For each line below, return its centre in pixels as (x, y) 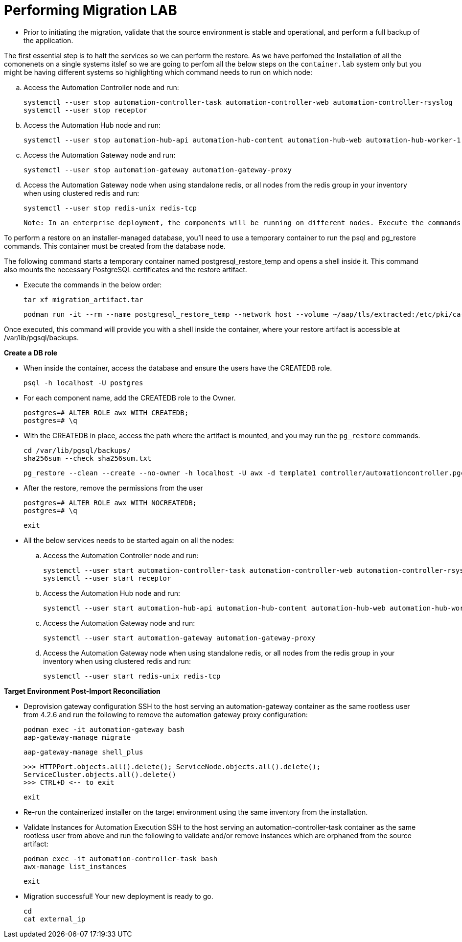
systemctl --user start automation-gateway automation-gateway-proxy (179, 638)
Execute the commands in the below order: (93, 284)
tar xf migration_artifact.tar (83, 299)
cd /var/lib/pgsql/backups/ (77, 450)
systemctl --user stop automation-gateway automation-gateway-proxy (158, 170)
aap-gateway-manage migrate (77, 737)
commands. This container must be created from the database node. (115, 246)
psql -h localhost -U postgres (83, 383)
